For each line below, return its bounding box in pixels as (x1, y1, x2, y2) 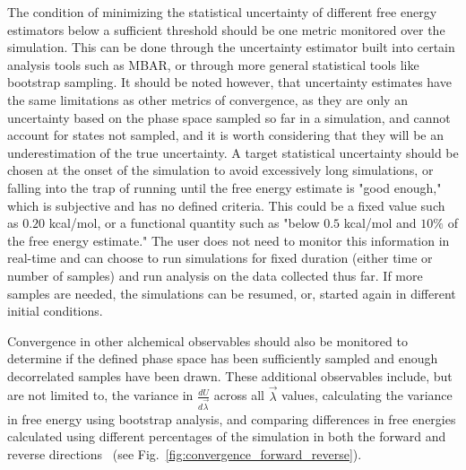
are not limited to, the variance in (7, 386, 194, 405)
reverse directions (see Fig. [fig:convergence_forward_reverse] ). (7, 444, 362, 463)
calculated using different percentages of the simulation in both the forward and (7, 427, 446, 446)
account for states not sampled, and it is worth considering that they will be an (7, 126, 444, 144)
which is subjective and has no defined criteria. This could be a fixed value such (7, 196, 445, 214)
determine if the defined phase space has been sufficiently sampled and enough (7, 349, 438, 368)
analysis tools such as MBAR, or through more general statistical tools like (7, 55, 419, 74)
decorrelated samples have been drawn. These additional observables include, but (7, 366, 453, 385)
